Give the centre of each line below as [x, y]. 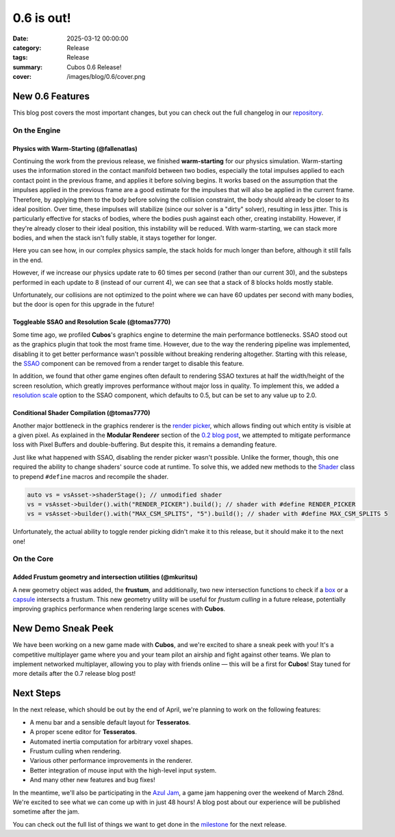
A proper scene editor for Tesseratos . [83, 732]
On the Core [33, 559]
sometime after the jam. [46, 812]
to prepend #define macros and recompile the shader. [91, 476]
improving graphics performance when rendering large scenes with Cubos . [119, 609]
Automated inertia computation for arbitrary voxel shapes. [111, 742]
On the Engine [37, 130]
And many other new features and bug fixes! [92, 780]
